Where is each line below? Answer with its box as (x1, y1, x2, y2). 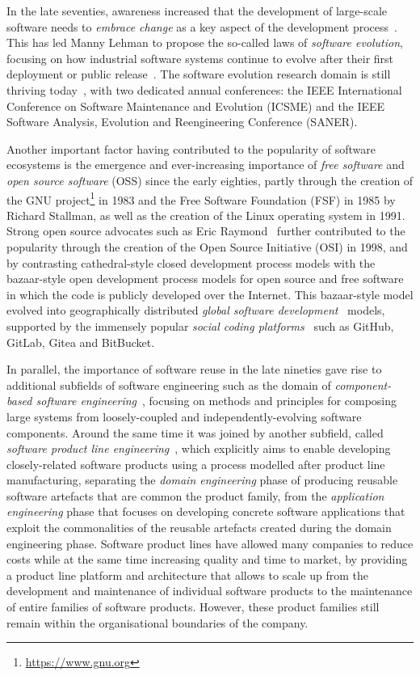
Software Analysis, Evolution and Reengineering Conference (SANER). (6, 113, 358, 130)
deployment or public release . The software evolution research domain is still (6, 65, 391, 82)
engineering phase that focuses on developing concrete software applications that (6, 503, 405, 520)
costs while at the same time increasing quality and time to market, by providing (6, 551, 408, 568)
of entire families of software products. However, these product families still (6, 598, 380, 615)
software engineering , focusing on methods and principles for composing (36, 392, 397, 409)
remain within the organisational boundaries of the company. (6, 614, 309, 631)
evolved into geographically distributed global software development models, (6, 302, 385, 319)
